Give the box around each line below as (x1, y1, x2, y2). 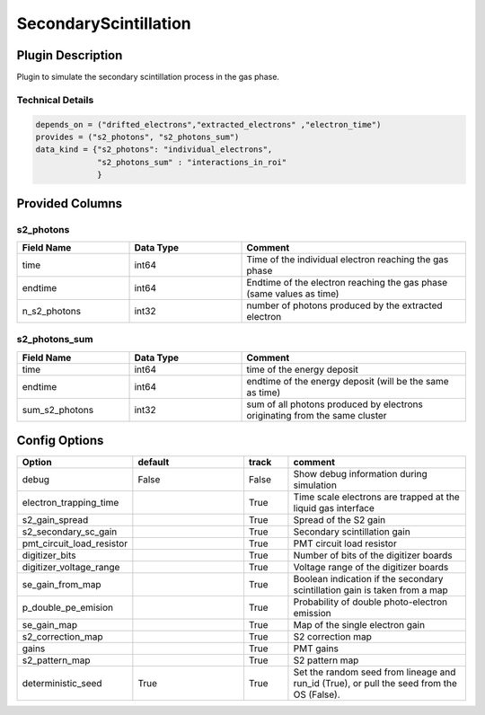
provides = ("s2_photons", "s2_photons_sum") (35, 132, 240, 142)
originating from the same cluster (246, 409, 387, 421)
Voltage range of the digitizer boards (293, 561, 449, 574)
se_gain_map (22, 619, 78, 631)
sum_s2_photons (22, 403, 94, 416)
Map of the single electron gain (293, 619, 426, 631)
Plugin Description (16, 48, 123, 63)
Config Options (16, 433, 104, 448)
